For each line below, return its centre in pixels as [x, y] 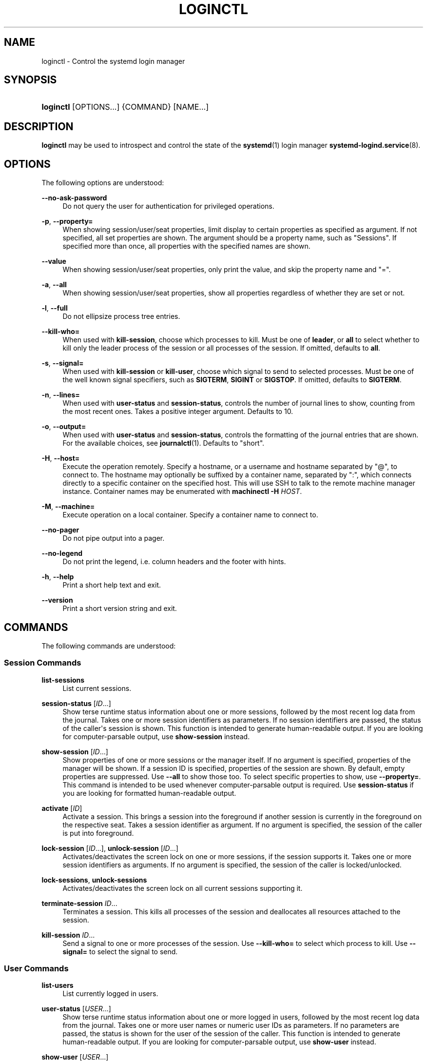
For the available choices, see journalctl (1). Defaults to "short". [164, 443]
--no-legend [62, 553]
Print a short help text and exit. [112, 585]
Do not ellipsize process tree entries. [121, 316]
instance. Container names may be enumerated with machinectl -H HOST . [182, 492]
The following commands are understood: [109, 646]
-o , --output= [64, 427]
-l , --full [55, 308]
